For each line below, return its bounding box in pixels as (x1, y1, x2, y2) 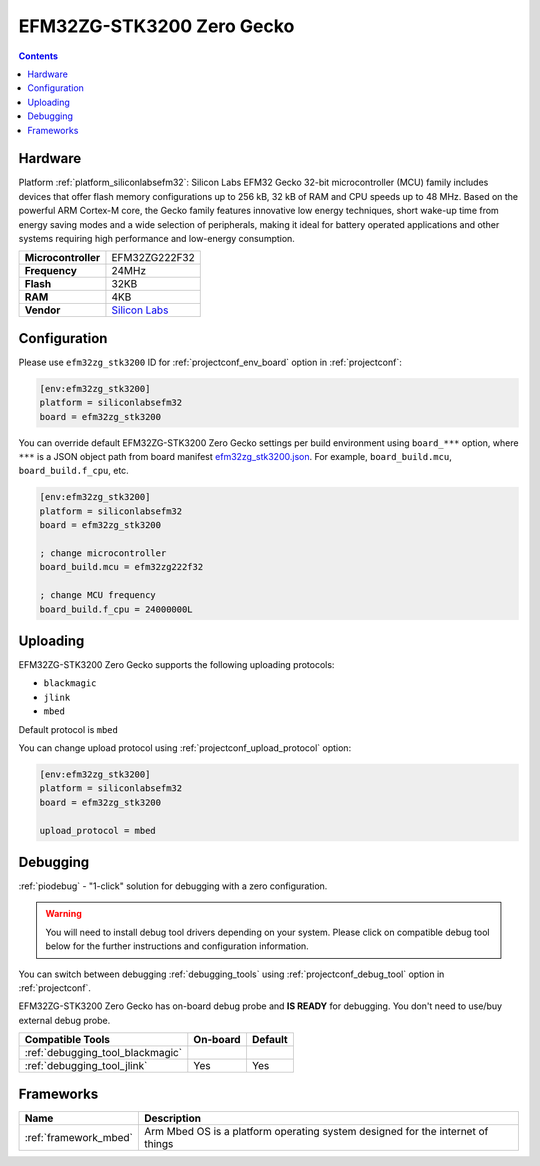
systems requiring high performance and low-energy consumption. (18, 232, 295, 244)
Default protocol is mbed (18, 723, 119, 735)
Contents (18, 50, 59, 62)
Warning (45, 908, 82, 920)
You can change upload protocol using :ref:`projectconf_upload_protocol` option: (18, 741, 352, 754)
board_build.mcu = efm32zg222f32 (39, 561, 204, 573)
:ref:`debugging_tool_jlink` (24, 1059, 148, 1073)
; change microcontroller (39, 547, 167, 559)
